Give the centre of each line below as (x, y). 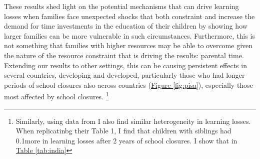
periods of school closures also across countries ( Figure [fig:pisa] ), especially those (128, 85)
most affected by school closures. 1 (56, 96)
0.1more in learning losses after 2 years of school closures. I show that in (126, 140)
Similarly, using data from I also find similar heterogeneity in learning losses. (133, 121)
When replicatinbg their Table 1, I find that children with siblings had (123, 131)
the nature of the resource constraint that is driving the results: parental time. (124, 55)
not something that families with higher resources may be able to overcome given (128, 45)
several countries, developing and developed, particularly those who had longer (124, 75)
